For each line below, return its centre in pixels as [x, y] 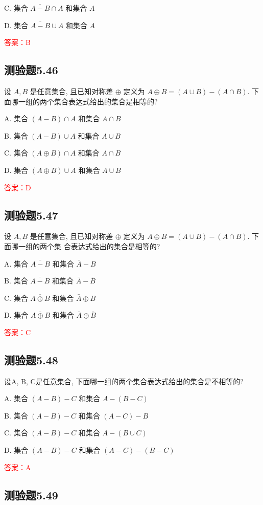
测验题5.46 [31, 70]
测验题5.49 [31, 495]
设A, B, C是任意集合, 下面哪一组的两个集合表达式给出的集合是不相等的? [124, 381]
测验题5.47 [31, 215]
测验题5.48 [31, 359]
